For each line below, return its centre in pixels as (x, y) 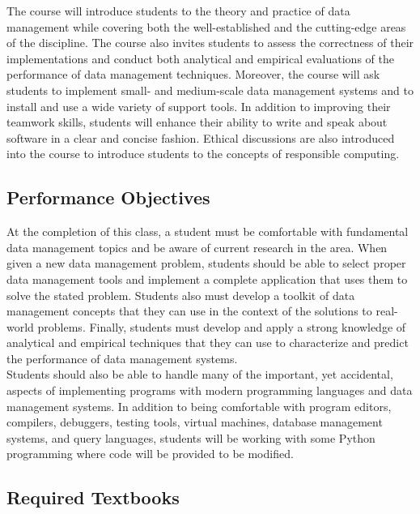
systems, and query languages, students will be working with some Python (191, 437)
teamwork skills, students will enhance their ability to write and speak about (197, 122)
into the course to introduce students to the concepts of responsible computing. (203, 154)
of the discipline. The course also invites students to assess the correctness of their (210, 43)
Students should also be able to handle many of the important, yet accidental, (200, 374)
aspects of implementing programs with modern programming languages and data (210, 390)
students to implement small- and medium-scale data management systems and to (210, 90)
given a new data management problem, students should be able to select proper (206, 263)
